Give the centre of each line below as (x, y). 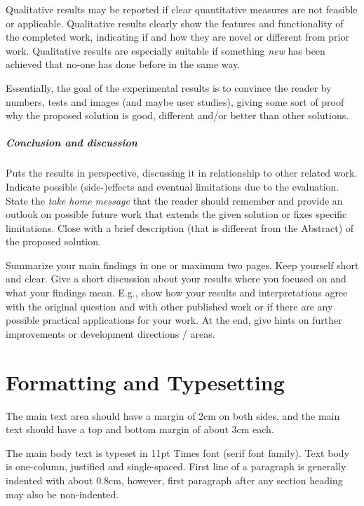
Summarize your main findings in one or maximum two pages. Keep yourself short (182, 265)
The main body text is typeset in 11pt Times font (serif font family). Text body (177, 452)
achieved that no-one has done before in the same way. (123, 64)
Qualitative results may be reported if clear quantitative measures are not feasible (182, 9)
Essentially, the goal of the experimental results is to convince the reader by (169, 87)
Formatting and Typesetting (145, 382)
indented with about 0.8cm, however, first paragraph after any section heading (174, 480)
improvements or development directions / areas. (110, 333)
